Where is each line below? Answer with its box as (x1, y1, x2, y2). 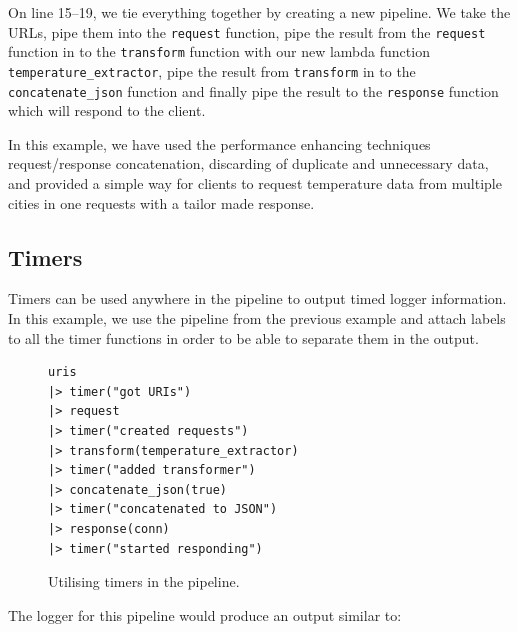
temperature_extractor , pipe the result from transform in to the (8, 60, 416, 81)
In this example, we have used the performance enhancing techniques (8, 133, 431, 154)
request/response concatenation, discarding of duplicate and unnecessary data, (8, 153, 489, 174)
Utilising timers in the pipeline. (48, 571, 240, 592)
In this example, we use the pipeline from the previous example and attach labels (8, 307, 506, 328)
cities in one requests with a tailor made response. (8, 192, 315, 213)
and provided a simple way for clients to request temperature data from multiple (8, 173, 502, 193)
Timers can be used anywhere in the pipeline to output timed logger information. (8, 288, 507, 309)
